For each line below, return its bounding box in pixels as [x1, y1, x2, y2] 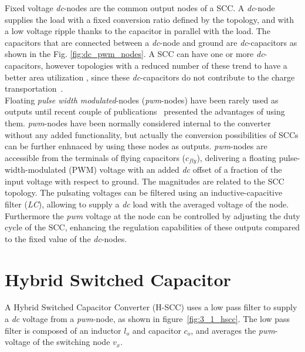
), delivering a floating [196, 151, 276, 163]
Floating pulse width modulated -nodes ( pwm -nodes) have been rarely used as [5, 93, 279, 106]
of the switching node [33, 336, 110, 348]
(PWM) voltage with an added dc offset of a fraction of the [69, 163, 282, 176]
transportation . [5, 82, 63, 95]
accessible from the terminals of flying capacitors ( [5, 151, 186, 163]
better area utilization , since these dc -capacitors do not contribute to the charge [5, 71, 295, 83]
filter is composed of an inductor [5, 324, 121, 336]
